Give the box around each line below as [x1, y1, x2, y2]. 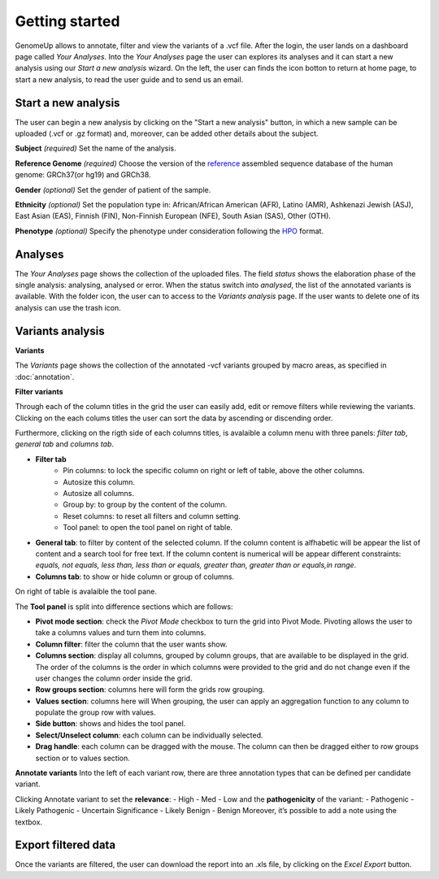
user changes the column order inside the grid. [35, 673, 193, 683]
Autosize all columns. [63, 489, 134, 498]
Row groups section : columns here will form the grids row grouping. [35, 685, 265, 694]
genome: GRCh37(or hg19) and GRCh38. [15, 170, 151, 180]
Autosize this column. [63, 476, 136, 487]
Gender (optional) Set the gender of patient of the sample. [15, 185, 211, 194]
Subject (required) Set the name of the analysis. [15, 143, 176, 154]
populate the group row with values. [35, 707, 156, 717]
